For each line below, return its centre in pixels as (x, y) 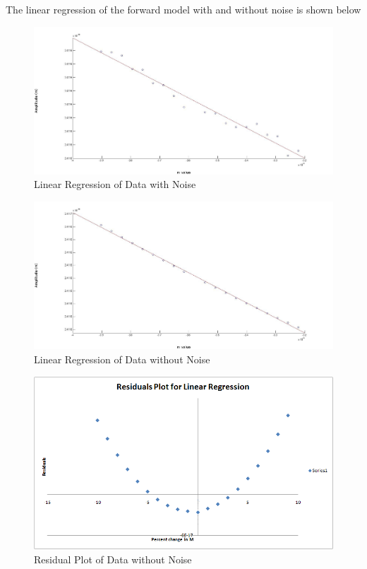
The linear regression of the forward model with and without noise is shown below (183, 9)
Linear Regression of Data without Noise (122, 359)
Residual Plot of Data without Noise (113, 559)
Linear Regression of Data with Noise (115, 184)
